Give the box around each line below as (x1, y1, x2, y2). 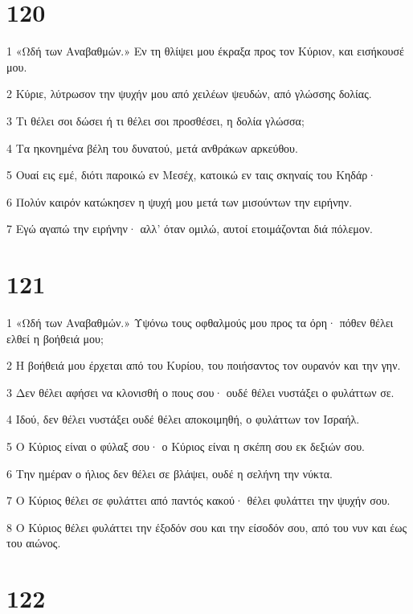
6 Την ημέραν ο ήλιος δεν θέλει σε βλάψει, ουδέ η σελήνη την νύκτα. (6, 465, 333, 481)
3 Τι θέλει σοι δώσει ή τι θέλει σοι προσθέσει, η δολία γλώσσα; (6, 112, 305, 129)
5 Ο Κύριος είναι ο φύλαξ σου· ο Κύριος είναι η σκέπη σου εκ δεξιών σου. (6, 437, 365, 454)
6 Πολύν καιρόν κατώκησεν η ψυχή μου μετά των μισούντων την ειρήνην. (6, 193, 353, 210)
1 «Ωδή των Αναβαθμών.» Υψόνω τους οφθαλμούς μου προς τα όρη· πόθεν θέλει (6, 314, 394, 330)
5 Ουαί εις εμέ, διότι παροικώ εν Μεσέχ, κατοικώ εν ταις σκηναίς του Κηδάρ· (6, 166, 377, 183)
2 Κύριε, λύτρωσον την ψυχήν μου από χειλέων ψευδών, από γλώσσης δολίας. (6, 85, 372, 102)
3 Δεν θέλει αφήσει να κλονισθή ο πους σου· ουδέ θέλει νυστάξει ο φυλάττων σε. (6, 383, 395, 400)
